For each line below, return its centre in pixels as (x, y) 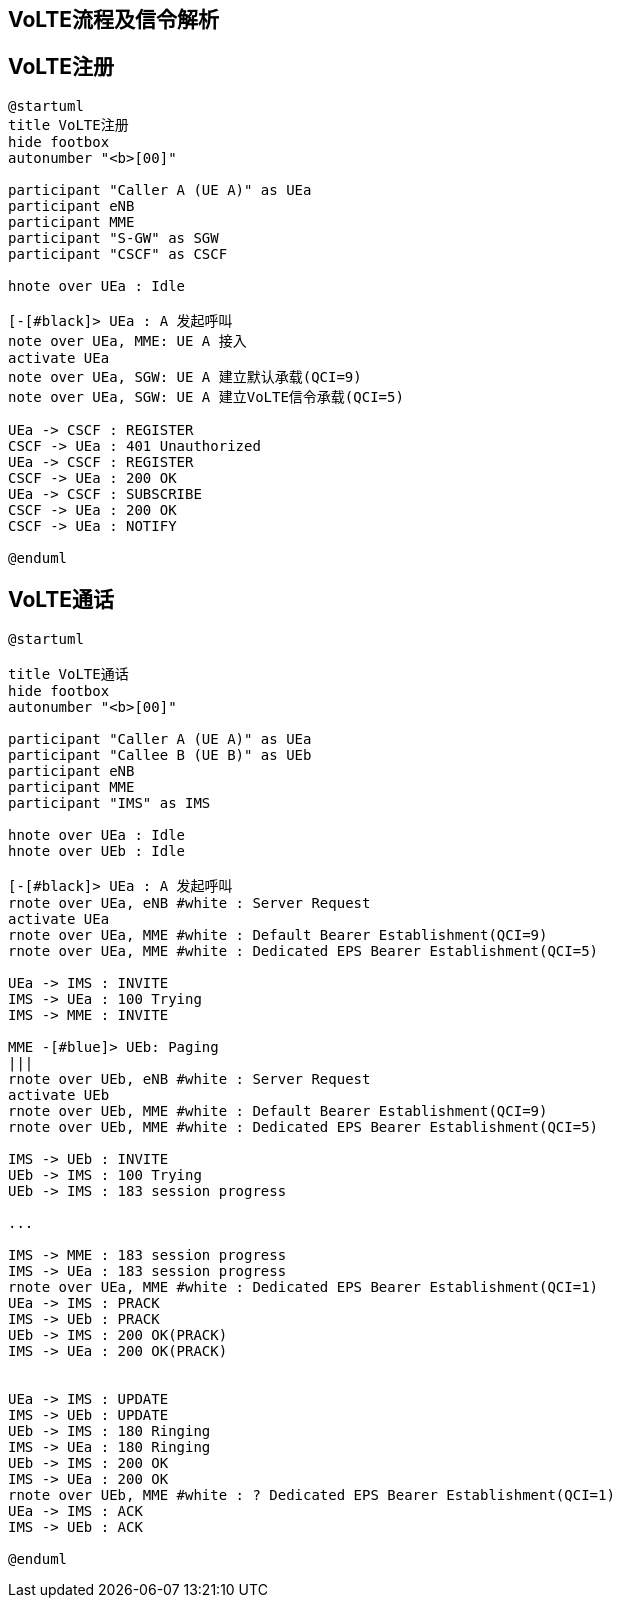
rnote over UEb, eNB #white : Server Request (189, 1078)
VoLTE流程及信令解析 (114, 19)
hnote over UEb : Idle (97, 850)
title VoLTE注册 (68, 124)
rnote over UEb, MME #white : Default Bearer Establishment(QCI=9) (278, 1110)
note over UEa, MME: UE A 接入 (127, 340)
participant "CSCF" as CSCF (118, 253)
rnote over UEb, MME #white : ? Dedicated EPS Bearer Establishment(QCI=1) (311, 1494)
